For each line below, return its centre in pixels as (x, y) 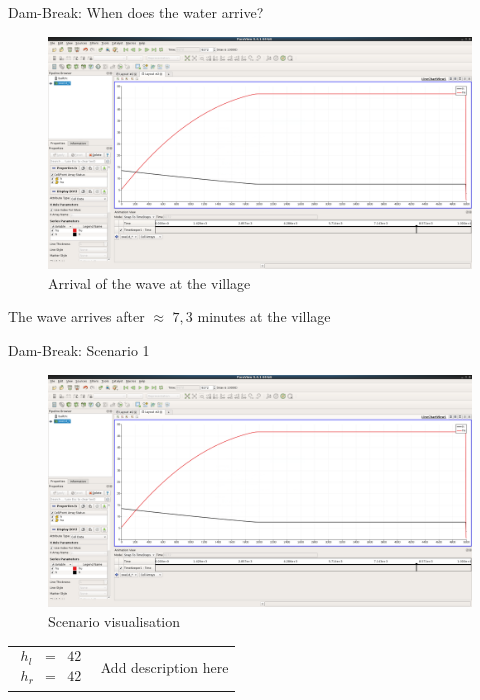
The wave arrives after (76, 316)
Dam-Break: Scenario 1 (79, 350)
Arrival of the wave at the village (149, 282)
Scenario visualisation (114, 620)
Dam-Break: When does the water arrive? (136, 12)
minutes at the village (264, 316)
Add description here (164, 667)
